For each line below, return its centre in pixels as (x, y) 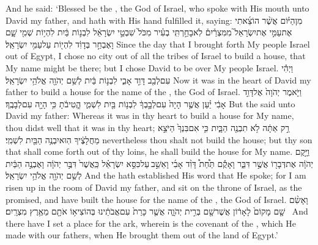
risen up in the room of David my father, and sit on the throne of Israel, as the (154, 187)
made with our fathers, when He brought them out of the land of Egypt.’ (142, 235)
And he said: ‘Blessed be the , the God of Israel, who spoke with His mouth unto (157, 8)
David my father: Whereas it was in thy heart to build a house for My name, (150, 115)
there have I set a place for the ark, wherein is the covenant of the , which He (151, 223)
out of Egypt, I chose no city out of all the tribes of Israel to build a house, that (156, 56)
